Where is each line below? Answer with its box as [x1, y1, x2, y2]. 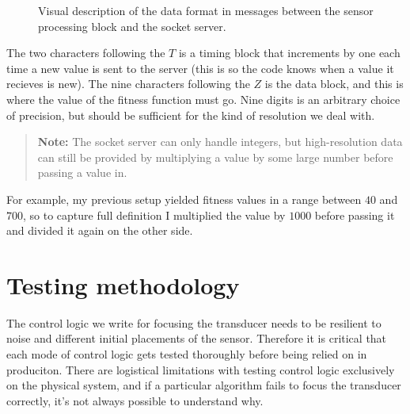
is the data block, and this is [264, 75, 404, 92]
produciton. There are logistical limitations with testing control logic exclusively [6, 361, 395, 378]
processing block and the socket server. [38, 17, 226, 34]
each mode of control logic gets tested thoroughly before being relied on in [6, 346, 367, 362]
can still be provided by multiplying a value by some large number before [37, 148, 393, 165]
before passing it [314, 206, 395, 223]
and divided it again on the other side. [6, 222, 193, 239]
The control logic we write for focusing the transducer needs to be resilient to [6, 314, 382, 331]
